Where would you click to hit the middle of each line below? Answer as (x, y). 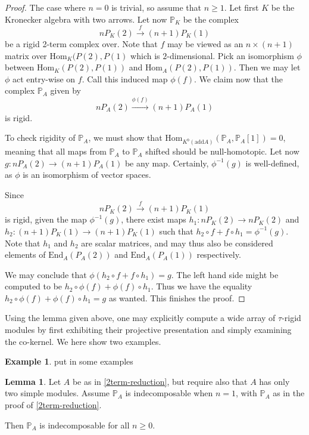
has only (274, 381)
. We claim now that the (238, 78)
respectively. (219, 254)
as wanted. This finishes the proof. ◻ (177, 297)
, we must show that (125, 138)
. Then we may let (267, 67)
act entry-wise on (44, 78)
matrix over (26, 55)
